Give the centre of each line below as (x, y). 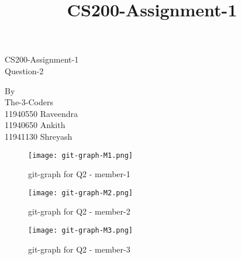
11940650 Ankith (35, 125)
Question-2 (24, 70)
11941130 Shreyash (39, 136)
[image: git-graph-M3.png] (80, 231)
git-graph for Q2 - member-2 (79, 211)
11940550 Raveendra (42, 113)
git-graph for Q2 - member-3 (79, 249)
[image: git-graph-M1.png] (80, 155)
